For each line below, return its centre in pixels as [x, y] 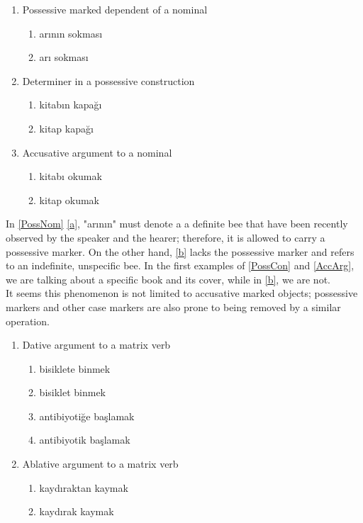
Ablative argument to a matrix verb [100, 464]
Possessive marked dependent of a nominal [115, 9]
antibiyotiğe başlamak [87, 416]
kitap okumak [69, 199]
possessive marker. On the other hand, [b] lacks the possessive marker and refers [180, 251]
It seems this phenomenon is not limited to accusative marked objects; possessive [182, 293]
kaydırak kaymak [77, 511]
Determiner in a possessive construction [108, 80]
